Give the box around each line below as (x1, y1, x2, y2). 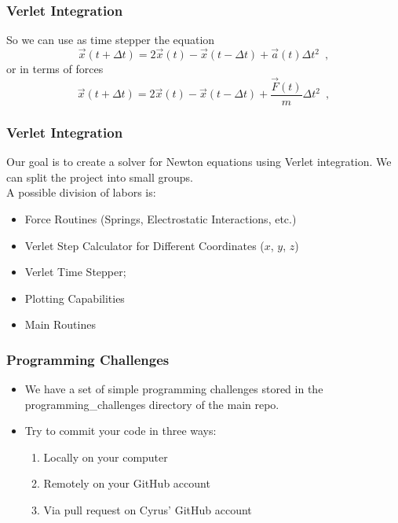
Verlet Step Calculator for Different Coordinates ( (24, 237, 265, 253)
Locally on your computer (43, 448, 168, 465)
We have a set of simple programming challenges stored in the (24, 381, 323, 397)
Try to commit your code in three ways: (24, 422, 217, 439)
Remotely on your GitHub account (43, 475, 210, 492)
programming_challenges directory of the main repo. (24, 396, 279, 412)
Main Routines (24, 316, 96, 333)
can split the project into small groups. (6, 168, 193, 185)
